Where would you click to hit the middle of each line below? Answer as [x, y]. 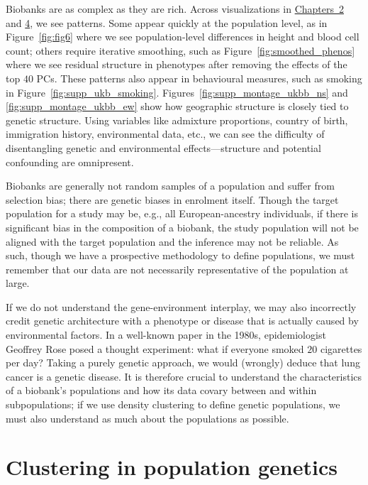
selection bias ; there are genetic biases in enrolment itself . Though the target [172, 199]
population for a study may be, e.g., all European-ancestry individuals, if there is [182, 213]
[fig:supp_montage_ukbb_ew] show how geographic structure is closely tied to [177, 106]
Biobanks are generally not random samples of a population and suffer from [170, 186]
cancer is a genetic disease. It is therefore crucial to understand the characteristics [184, 376]
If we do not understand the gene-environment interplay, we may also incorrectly [181, 306]
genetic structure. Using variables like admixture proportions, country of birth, [177, 120]
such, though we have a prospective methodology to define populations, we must [180, 255]
